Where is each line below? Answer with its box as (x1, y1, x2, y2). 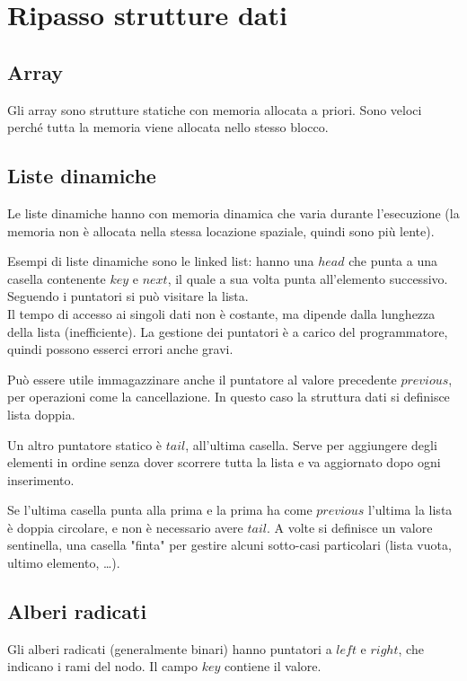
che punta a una (348, 252, 437, 270)
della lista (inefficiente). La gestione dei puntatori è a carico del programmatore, (7, 322, 448, 340)
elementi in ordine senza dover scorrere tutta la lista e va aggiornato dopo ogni (7, 453, 441, 472)
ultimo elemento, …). (7, 553, 120, 572)
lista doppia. (7, 404, 75, 423)
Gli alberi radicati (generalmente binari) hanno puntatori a (7, 639, 332, 658)
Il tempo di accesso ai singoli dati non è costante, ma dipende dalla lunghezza (7, 304, 436, 323)
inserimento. (7, 470, 75, 489)
